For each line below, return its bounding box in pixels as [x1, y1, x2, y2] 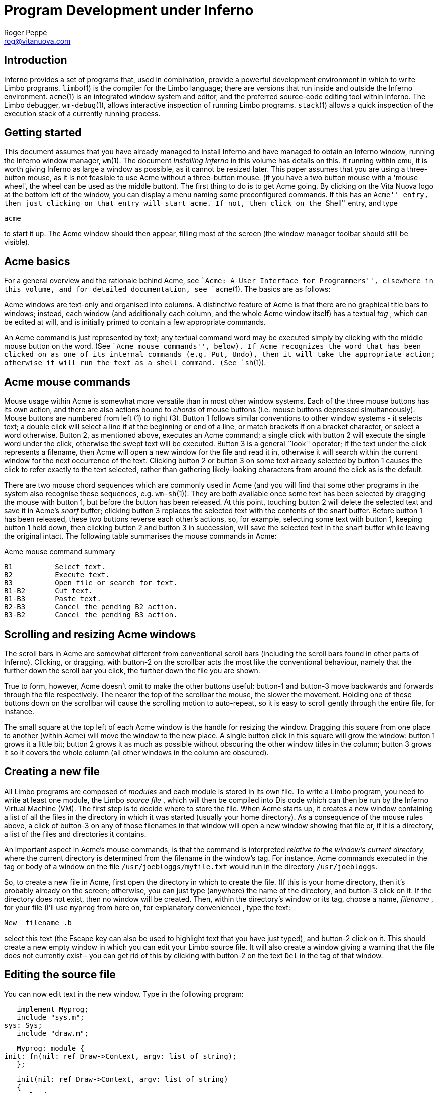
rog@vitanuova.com [4, 36, 71, 45]
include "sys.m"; [17, 1013, 85, 1021]
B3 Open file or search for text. [4, 579, 178, 587]
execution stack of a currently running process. [4, 109, 161, 118]
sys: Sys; [4, 1021, 42, 1029]
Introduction [4, 54, 67, 67]
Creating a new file [4, 765, 100, 778]
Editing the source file [4, 968, 116, 981]
